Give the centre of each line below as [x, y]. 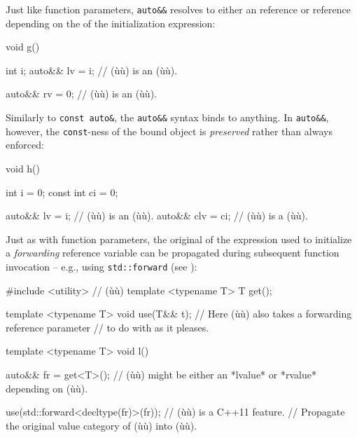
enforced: [25, 145]
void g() [23, 47]
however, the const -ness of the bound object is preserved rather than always [169, 131]
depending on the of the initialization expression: [111, 23]
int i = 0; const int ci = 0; [62, 192]
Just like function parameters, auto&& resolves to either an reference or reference [178, 9]
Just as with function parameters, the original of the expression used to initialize [179, 239]
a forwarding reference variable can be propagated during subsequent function [173, 253]
